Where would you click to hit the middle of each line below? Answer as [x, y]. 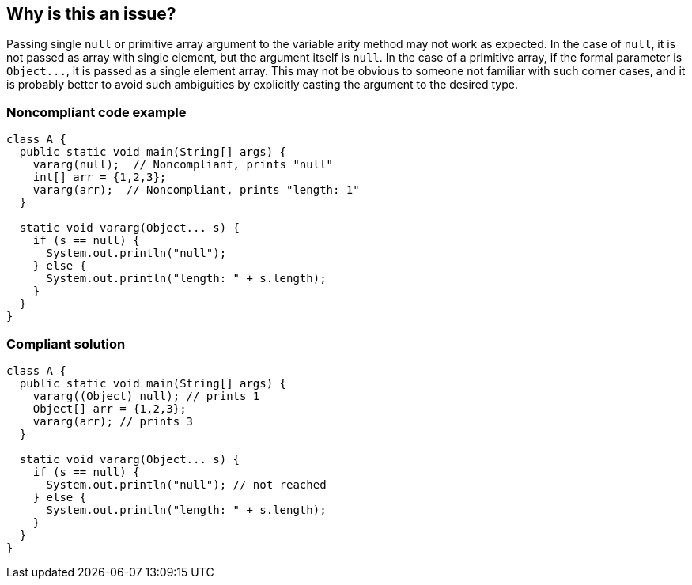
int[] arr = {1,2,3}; [100, 177]
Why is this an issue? [91, 14]
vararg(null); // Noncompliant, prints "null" [183, 165]
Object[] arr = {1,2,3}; [110, 408]
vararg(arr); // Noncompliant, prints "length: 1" [196, 190]
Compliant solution [66, 343]
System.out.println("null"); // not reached [186, 484]
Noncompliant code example [96, 112]
